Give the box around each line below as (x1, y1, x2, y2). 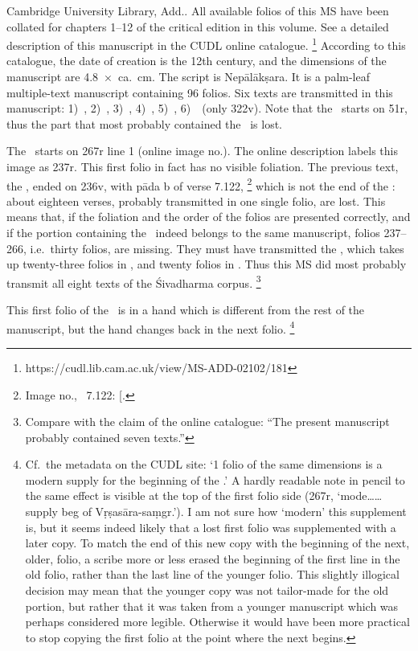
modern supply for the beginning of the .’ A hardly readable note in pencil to (25, 471, 405, 488)
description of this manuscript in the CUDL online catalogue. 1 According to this (6, 35, 406, 53)
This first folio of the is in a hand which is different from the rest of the (6, 301, 365, 318)
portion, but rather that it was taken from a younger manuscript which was (25, 597, 399, 614)
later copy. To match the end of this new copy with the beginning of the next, (25, 534, 410, 551)
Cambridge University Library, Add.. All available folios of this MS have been (6, 2, 389, 18)
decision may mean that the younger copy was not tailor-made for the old (25, 582, 389, 599)
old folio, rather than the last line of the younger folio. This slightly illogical (25, 566, 400, 583)
